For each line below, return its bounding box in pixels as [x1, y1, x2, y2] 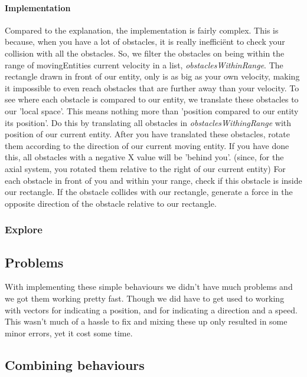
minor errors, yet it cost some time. [5, 326, 133, 339]
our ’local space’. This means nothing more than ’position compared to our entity [5, 104, 299, 117]
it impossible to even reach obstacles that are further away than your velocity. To [5, 81, 299, 94]
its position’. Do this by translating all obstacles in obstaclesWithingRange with [5, 116, 292, 128]
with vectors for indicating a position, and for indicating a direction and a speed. [5, 303, 298, 316]
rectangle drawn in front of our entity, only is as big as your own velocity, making [5, 70, 300, 82]
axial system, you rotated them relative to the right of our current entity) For [5, 162, 286, 174]
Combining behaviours [5, 355, 145, 373]
